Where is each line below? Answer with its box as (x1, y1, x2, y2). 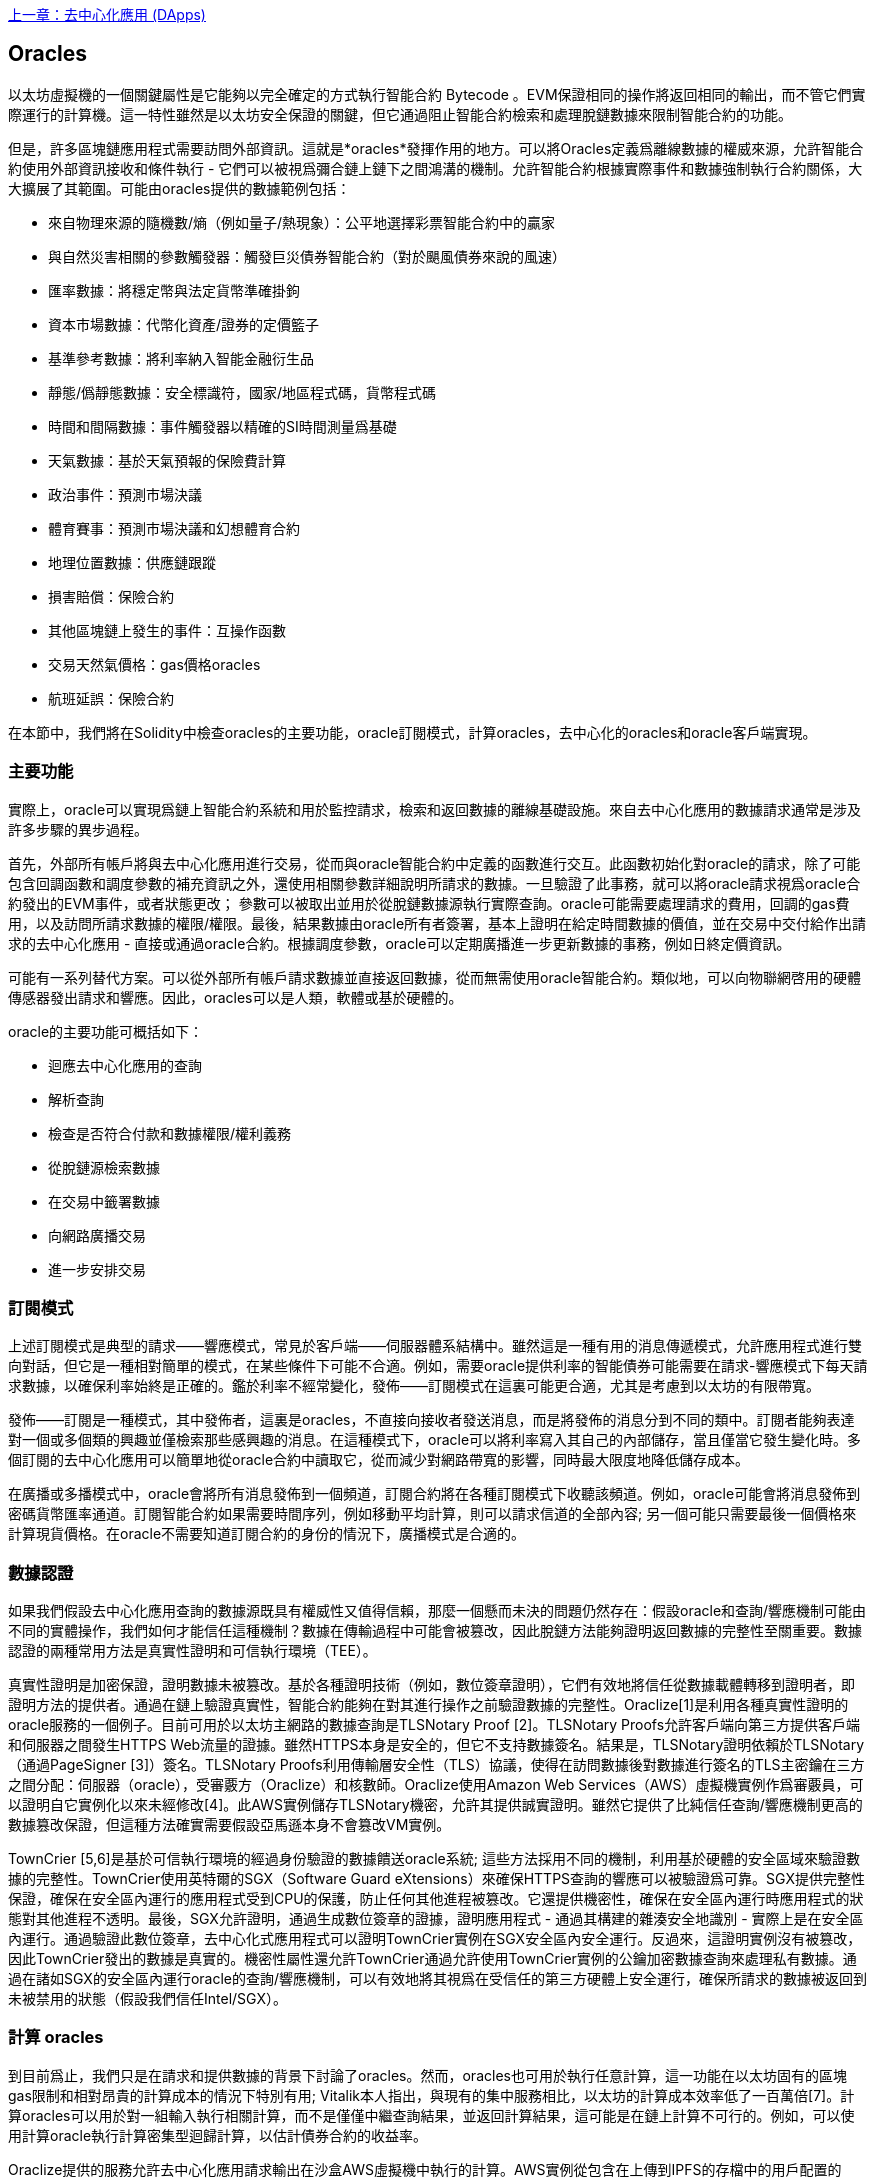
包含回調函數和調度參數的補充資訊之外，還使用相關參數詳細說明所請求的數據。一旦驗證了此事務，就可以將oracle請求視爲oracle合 (8, 874, 861, 892)
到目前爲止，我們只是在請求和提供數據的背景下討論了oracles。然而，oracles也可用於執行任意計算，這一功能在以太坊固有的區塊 (8, 2066, 847, 2084)
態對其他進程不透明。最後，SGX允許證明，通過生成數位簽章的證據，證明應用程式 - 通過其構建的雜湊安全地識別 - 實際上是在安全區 (8, 1910, 864, 1928)
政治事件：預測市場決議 (48, 485, 202, 503)
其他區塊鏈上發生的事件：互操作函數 (48, 621, 286, 639)
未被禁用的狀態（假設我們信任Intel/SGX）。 (8, 1990, 287, 2008)
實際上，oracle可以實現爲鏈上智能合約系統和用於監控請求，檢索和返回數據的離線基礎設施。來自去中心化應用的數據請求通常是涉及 (8, 800, 862, 818)
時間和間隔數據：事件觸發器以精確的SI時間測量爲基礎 (48, 417, 397, 435)
